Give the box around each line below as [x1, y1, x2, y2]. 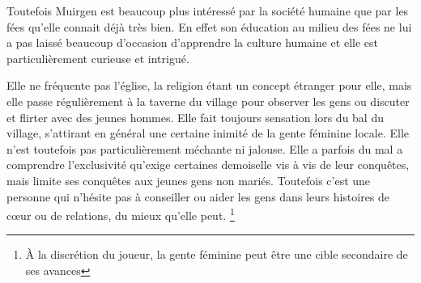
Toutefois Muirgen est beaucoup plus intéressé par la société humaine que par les [6, 2, 409, 19]
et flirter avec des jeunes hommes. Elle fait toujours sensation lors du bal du [6, 108, 384, 125]
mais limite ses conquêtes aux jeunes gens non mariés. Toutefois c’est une [6, 171, 371, 188]
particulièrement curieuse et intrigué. [6, 49, 189, 66]
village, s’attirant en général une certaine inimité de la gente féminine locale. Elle [6, 125, 409, 141]
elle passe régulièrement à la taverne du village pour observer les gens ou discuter [6, 92, 410, 109]
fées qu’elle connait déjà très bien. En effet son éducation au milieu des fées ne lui [6, 18, 412, 35]
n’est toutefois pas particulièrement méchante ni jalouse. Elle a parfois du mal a [6, 140, 403, 157]
